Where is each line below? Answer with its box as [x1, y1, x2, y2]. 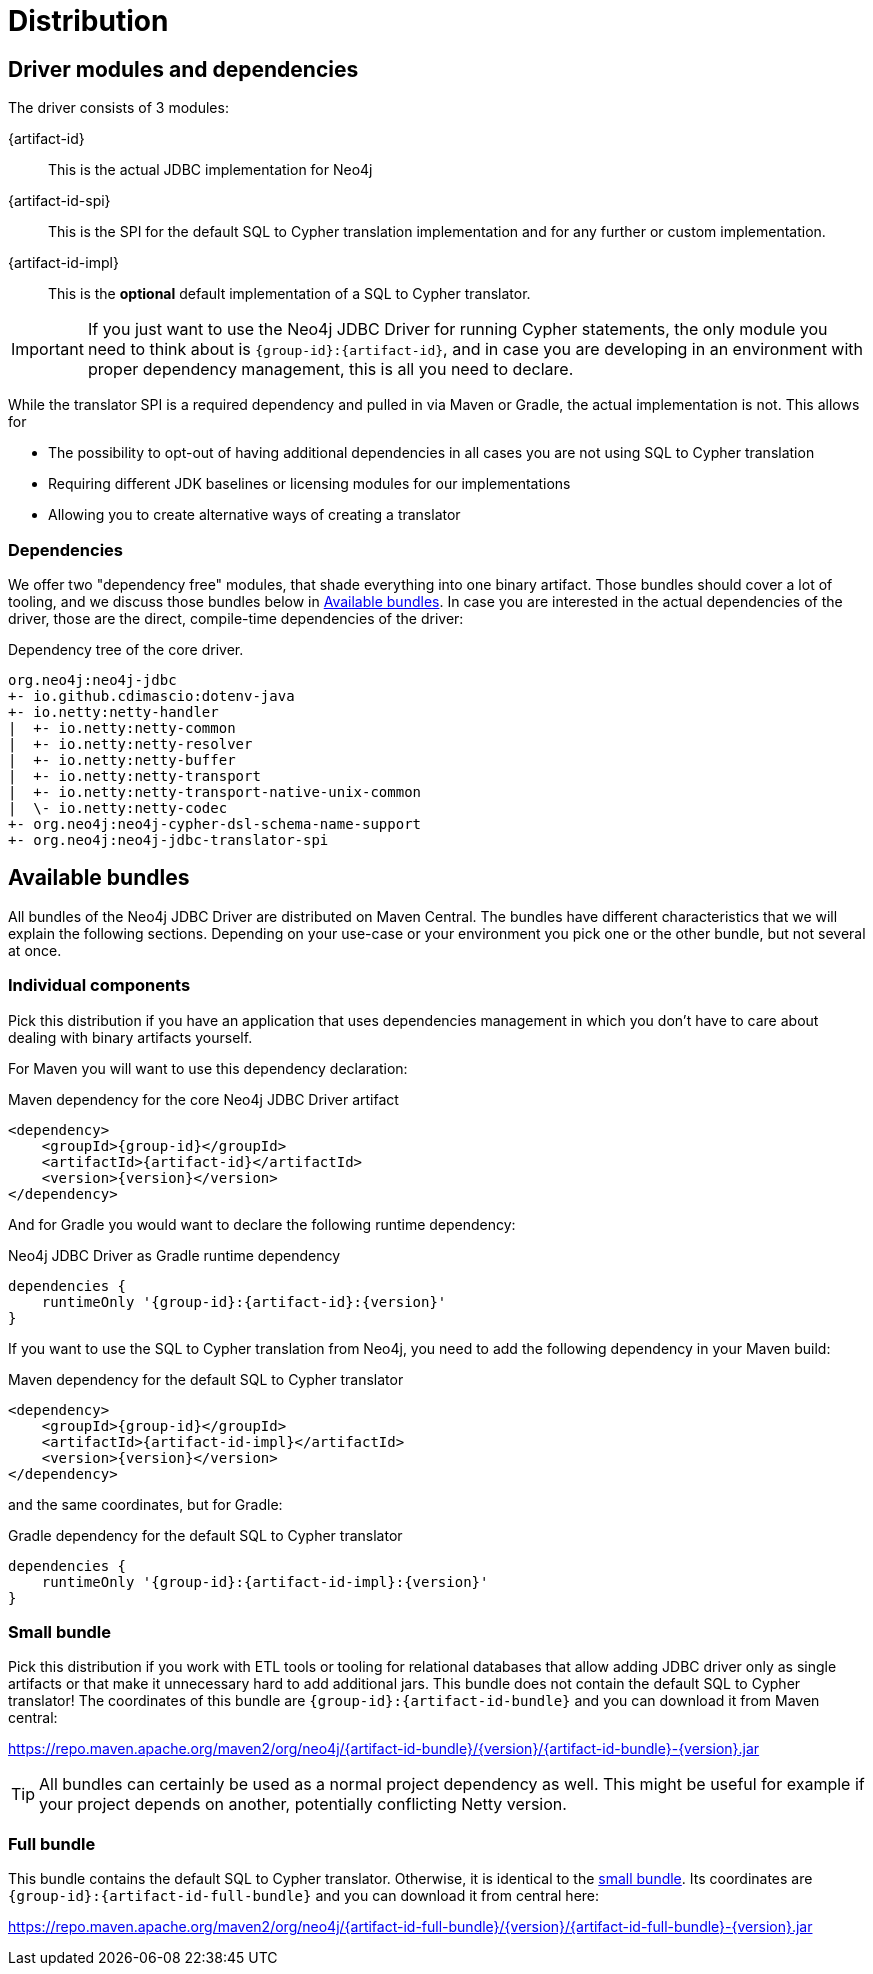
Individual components [8, 975, 191, 996]
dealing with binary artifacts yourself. [8, 1028, 253, 1046]
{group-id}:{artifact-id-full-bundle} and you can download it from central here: [8, 1887, 600, 1905]
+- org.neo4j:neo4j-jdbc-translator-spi [8, 831, 329, 848]
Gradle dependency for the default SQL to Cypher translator [8, 1526, 403, 1544]
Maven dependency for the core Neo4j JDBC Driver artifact [8, 1090, 399, 1108]
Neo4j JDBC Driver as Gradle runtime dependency [8, 1246, 341, 1264]
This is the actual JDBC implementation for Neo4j [48, 161, 373, 179]
